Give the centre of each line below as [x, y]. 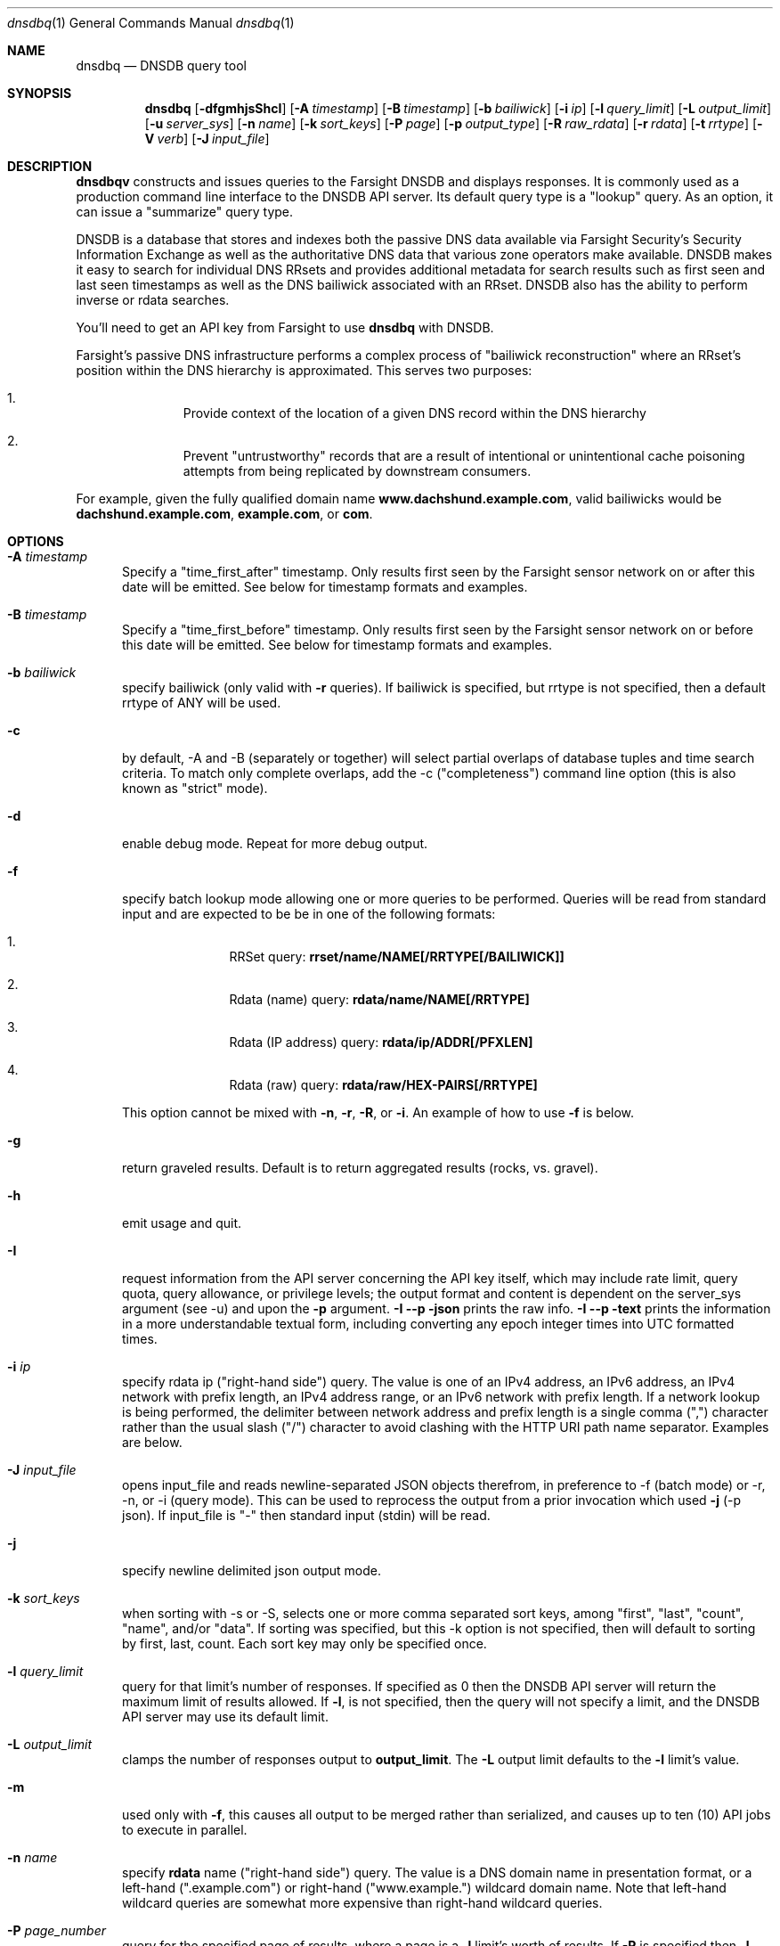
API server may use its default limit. [225, 1717]
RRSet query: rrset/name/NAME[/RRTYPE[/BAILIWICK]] [397, 957]
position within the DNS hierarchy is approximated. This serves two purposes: [304, 370]
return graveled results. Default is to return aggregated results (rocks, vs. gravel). [360, 1168]
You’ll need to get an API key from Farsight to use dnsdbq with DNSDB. [285, 327]
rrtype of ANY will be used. [202, 703]
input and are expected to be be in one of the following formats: [309, 914]
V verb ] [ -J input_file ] [207, 139]
